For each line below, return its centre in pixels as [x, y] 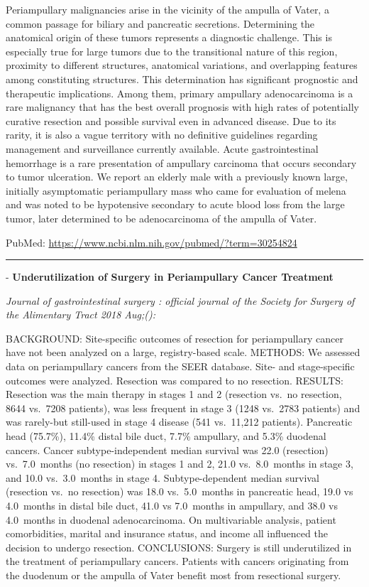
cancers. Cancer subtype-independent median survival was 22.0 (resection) [167, 449]
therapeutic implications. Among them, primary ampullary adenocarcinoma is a [180, 93]
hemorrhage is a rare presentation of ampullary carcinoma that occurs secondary [181, 162]
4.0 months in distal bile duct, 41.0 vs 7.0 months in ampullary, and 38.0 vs [172, 505]
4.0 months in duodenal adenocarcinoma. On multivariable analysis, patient [171, 519]
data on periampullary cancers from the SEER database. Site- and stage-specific [180, 366]
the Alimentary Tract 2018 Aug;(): [81, 314]
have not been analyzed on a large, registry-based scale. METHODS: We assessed [183, 352]
